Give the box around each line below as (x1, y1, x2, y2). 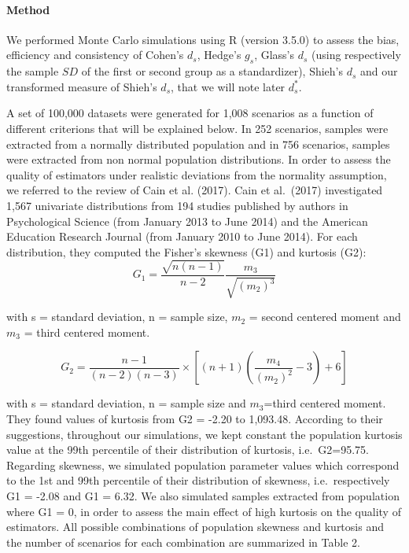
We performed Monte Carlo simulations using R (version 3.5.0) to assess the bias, (6, 31, 400, 47)
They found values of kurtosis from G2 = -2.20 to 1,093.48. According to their (6, 411, 383, 427)
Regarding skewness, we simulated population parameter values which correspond (6, 456, 400, 473)
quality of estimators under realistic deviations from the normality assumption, (6, 166, 387, 182)
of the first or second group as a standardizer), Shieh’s (81, 63, 344, 79)
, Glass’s (254, 46, 295, 63)
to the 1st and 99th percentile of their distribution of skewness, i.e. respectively (6, 472, 390, 488)
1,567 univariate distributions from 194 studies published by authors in (6, 197, 348, 213)
